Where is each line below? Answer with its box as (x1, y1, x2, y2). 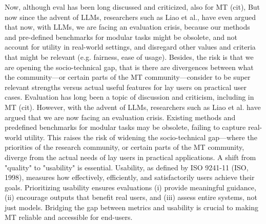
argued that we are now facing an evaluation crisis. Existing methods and (5, 111, 236, 122)
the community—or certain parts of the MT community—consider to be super (5, 72, 251, 82)
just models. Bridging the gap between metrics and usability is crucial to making (5, 201, 258, 212)
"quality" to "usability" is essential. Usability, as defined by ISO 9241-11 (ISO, (5, 162, 249, 172)
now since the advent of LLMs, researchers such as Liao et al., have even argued (5, 11, 256, 22)
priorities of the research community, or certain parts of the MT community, (5, 142, 244, 152)
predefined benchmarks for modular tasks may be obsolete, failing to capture (5, 122, 246, 132)
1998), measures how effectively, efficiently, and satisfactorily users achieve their (5, 172, 255, 183)
